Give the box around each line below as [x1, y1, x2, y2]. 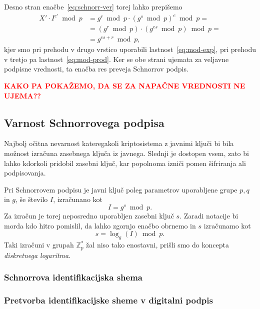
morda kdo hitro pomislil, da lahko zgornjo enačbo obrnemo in [4, 220, 196, 230]
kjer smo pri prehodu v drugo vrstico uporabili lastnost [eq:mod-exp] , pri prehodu [4, 44, 256, 54]
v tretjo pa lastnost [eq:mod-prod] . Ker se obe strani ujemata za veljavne [4, 53, 229, 64]
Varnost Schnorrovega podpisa [4, 114, 164, 130]
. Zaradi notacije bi [179, 210, 238, 221]
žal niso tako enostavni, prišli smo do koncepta [86, 239, 229, 250]
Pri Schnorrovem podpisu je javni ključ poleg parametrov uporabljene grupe [4, 184, 237, 194]
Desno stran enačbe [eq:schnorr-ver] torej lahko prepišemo [4, 1, 182, 11]
